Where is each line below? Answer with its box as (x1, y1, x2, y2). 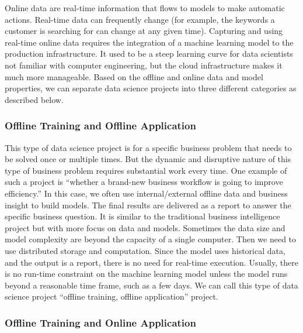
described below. (5, 93, 64, 105)
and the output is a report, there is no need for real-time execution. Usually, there (5, 256, 298, 268)
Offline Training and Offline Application (5, 118, 196, 133)
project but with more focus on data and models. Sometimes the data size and (5, 221, 285, 234)
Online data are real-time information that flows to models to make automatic (5, 2, 285, 13)
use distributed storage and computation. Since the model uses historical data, (5, 244, 285, 256)
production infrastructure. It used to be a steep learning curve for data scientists (5, 47, 293, 60)
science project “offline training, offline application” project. (5, 290, 218, 303)
